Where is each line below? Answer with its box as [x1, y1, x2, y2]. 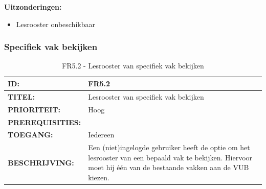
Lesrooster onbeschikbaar [16, 18, 95, 29]
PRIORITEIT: [8, 104, 61, 114]
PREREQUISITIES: [8, 116, 81, 127]
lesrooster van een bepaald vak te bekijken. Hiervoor [88, 152, 253, 162]
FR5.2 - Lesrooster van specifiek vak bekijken [62, 60, 204, 71]
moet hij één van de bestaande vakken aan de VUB [88, 162, 249, 173]
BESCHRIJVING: [8, 157, 74, 168]
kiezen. [88, 172, 109, 182]
